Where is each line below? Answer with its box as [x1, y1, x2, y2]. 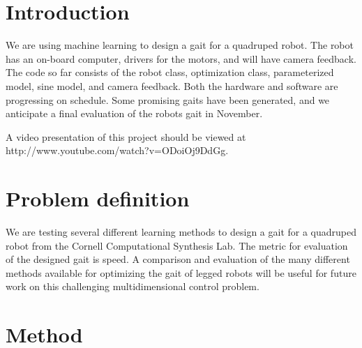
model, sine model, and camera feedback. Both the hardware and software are [6, 78, 338, 93]
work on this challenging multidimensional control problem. [6, 279, 259, 294]
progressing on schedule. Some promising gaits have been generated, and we [6, 92, 330, 107]
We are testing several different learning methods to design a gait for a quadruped [6, 225, 356, 239]
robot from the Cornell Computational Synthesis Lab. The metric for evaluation [6, 238, 348, 252]
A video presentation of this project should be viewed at [6, 129, 246, 144]
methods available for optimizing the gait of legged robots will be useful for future [6, 265, 356, 280]
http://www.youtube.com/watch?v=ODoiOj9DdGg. [6, 143, 229, 158]
